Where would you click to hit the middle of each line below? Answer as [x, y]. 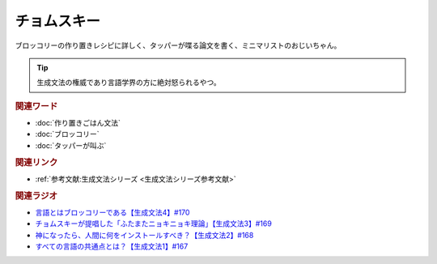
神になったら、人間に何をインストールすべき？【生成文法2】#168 [144, 235]
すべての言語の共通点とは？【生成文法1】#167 [112, 246]
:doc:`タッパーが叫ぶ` [71, 145]
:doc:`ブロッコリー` [68, 134]
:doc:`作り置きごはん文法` [78, 122]
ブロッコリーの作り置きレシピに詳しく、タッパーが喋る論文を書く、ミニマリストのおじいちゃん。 [178, 45]
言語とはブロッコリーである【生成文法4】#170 [112, 212]
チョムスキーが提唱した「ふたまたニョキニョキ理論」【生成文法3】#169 [154, 224]
